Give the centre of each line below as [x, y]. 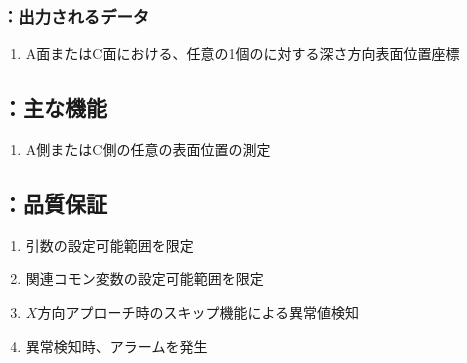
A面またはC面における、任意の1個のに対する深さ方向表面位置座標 [242, 53]
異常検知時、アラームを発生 [116, 345]
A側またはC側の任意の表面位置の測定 [148, 149]
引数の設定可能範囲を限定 [109, 244]
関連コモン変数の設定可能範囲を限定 [144, 278]
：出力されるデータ [76, 15]
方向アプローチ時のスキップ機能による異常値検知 [198, 312]
